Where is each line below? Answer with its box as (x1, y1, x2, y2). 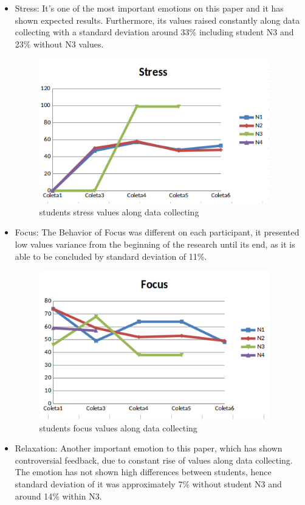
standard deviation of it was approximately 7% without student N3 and (15, 477, 282, 490)
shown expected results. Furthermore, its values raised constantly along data (15, 13, 300, 26)
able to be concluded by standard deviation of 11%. (15, 249, 207, 262)
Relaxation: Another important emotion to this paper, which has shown (15, 442, 283, 454)
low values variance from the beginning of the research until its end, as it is (15, 237, 295, 250)
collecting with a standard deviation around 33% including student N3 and (15, 26, 294, 38)
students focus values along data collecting (39, 421, 197, 434)
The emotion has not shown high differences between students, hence (15, 465, 272, 478)
